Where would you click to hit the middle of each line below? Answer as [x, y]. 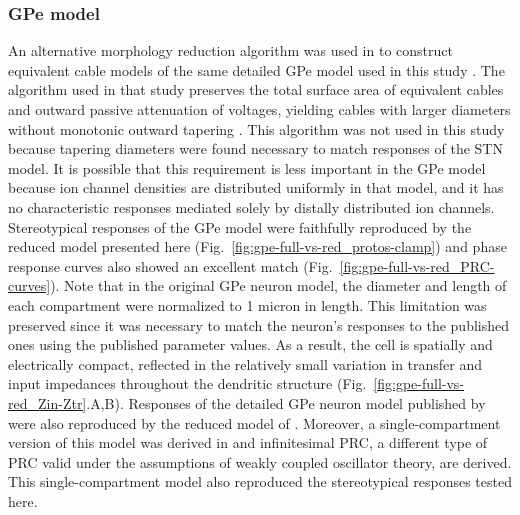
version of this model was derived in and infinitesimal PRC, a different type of [248, 442]
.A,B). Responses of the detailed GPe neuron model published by [286, 402]
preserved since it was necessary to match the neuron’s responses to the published [259, 324]
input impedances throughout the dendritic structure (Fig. [187, 383]
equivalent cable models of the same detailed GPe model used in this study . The [256, 69]
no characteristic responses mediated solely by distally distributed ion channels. [251, 206]
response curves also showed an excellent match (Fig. [170, 265]
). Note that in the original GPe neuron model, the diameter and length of [278, 285]
